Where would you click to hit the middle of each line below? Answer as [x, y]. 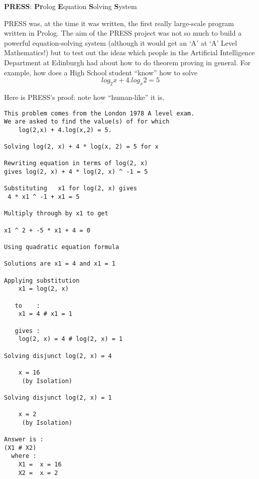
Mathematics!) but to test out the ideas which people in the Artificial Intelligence [129, 52]
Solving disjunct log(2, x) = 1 [58, 397]
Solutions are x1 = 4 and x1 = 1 [60, 264]
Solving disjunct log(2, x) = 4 [58, 356]
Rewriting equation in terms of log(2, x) [76, 163]
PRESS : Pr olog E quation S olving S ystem [71, 6]
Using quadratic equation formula [62, 247]
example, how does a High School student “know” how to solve [101, 72]
